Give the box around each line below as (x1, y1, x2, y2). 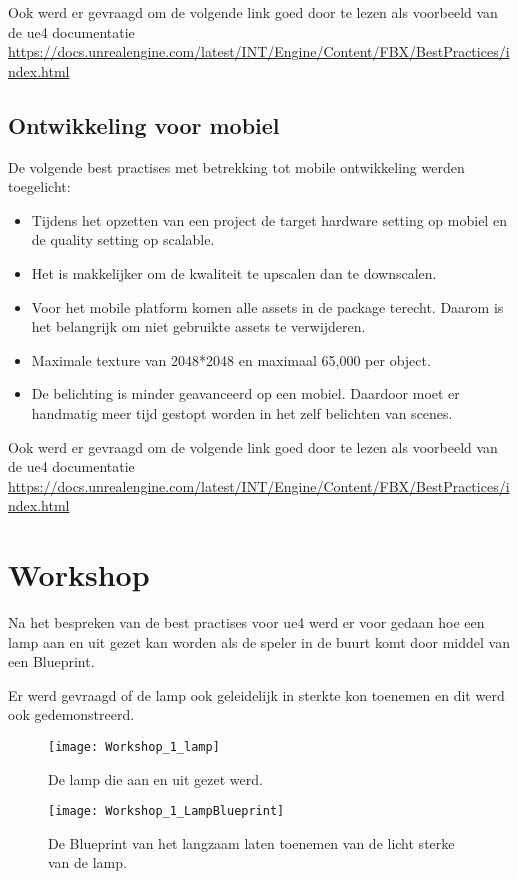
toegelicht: (8, 176, 71, 197)
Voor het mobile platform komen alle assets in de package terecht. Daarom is (31, 296, 504, 317)
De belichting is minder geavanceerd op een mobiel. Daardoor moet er (31, 383, 460, 404)
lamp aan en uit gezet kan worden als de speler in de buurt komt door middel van (8, 631, 510, 652)
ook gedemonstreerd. (8, 704, 135, 725)
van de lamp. (48, 852, 127, 873)
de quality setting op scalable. (31, 229, 215, 250)
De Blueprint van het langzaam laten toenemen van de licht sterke (48, 832, 455, 853)
